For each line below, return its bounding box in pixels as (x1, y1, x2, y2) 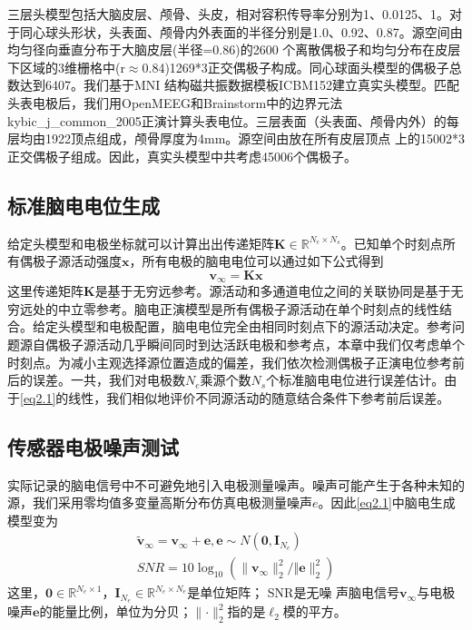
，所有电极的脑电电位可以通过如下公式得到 (129, 251, 384, 271)
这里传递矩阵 (7, 281, 84, 300)
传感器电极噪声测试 (7, 432, 179, 460)
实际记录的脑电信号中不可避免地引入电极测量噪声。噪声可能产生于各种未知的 (7, 475, 465, 494)
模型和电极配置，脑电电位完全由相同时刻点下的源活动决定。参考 (70, 317, 452, 336)
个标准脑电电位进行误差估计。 (266, 370, 445, 389)
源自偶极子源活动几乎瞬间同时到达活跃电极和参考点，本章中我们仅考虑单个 (19, 334, 465, 353)
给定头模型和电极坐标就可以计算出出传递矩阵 (7, 233, 274, 252)
